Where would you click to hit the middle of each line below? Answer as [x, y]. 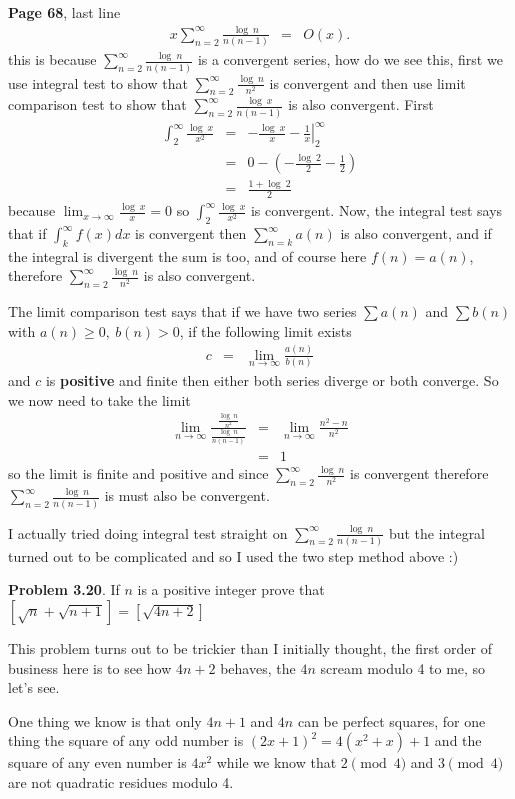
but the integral [437, 532]
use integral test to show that [98, 82]
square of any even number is [97, 762]
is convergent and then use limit [367, 82]
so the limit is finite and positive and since [138, 473]
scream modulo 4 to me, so [403, 667]
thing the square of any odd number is [126, 740]
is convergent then [191, 233]
